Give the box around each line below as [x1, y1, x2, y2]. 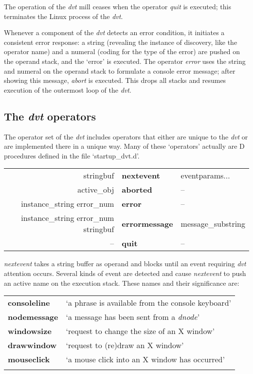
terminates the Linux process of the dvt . [4, 11, 123, 21]
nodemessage [8, 311, 58, 323]
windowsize [8, 325, 52, 337]
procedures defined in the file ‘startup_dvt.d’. [4, 150, 140, 160]
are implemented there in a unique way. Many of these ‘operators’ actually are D [4, 141, 245, 151]
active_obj [77, 184, 114, 196]
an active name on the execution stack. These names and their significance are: [4, 277, 239, 288]
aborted [122, 184, 152, 196]
